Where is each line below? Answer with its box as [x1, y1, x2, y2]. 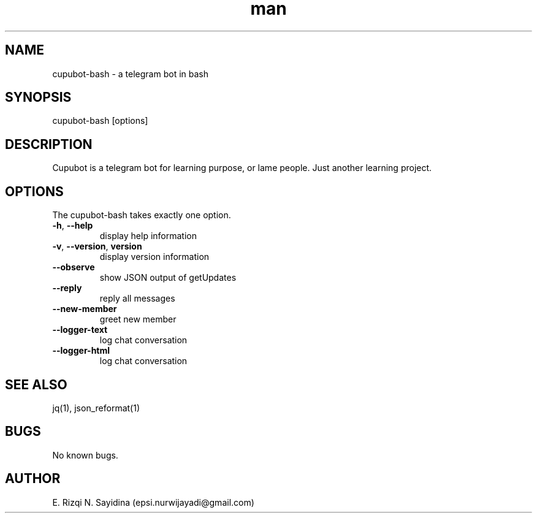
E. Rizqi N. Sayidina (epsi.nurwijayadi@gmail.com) [52, 497, 254, 508]
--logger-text [52, 324, 108, 335]
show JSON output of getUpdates [99, 272, 237, 283]
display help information [99, 230, 197, 242]
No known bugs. [52, 449, 118, 460]
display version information [99, 251, 210, 262]
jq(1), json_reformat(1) [52, 402, 140, 413]
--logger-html [52, 345, 110, 356]
